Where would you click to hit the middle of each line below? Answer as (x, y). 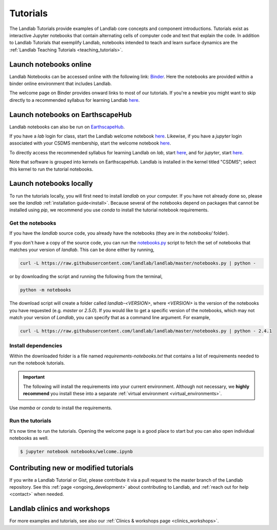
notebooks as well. (29, 438)
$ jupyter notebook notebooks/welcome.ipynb (76, 452)
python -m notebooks (45, 290)
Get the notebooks (33, 223)
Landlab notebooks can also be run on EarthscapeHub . (67, 127)
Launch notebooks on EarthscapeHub (71, 115)
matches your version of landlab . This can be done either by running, (82, 250)
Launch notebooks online (50, 64)
